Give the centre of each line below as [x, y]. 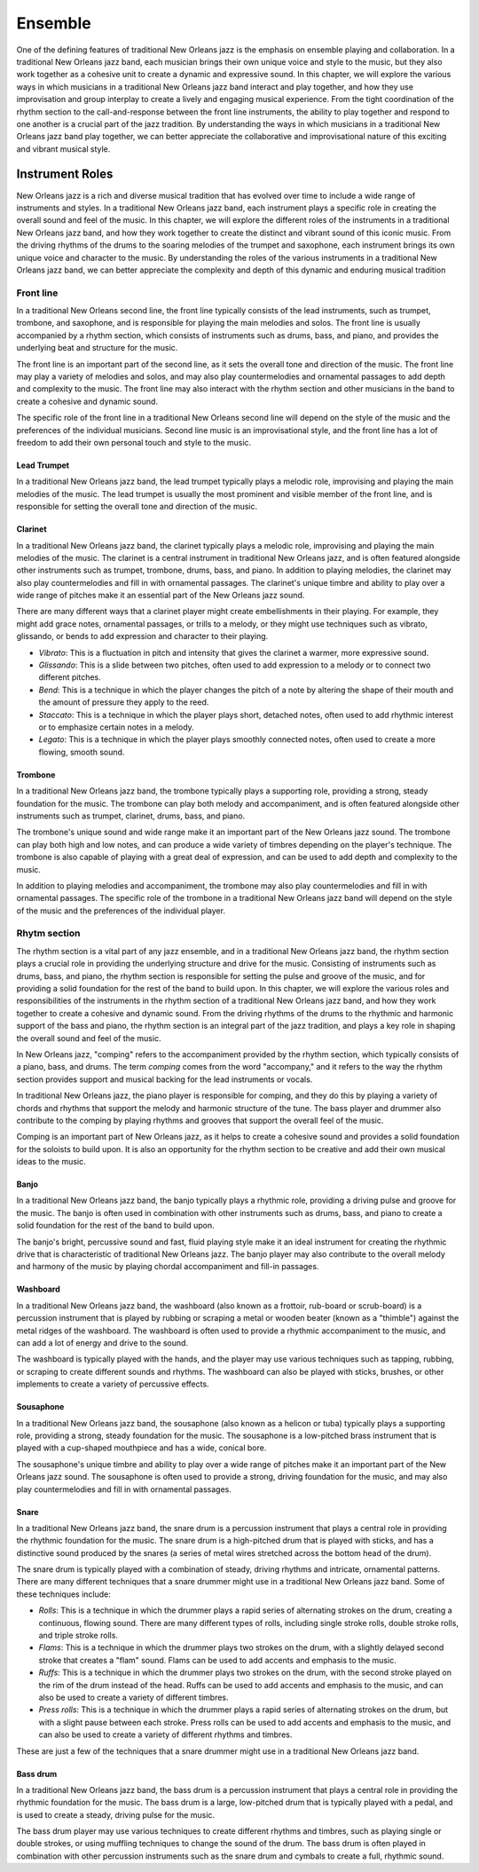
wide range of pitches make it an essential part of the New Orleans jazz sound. [161, 596]
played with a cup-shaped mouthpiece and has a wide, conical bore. [141, 1448]
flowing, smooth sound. [82, 752]
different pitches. [70, 677]
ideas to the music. [51, 1162]
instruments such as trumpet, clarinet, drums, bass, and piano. [131, 816]
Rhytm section [48, 934]
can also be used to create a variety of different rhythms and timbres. [165, 1734]
